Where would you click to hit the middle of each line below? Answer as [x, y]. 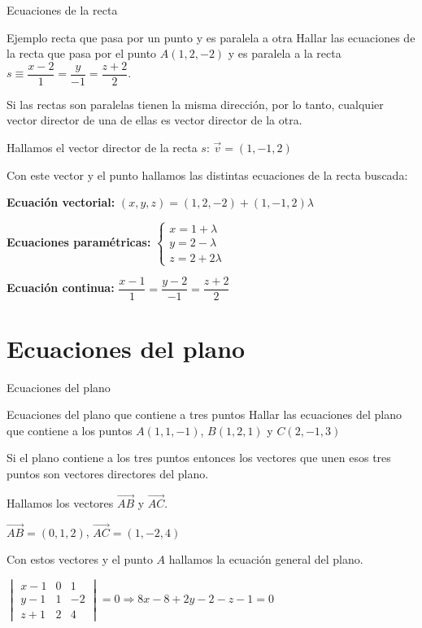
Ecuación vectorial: [61, 202]
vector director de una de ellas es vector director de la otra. [154, 120]
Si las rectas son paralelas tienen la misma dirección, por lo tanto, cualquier [195, 104]
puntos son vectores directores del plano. [108, 473]
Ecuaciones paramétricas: [79, 242]
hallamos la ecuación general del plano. [266, 559]
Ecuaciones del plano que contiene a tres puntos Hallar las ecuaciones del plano [204, 414]
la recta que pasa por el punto [82, 53]
